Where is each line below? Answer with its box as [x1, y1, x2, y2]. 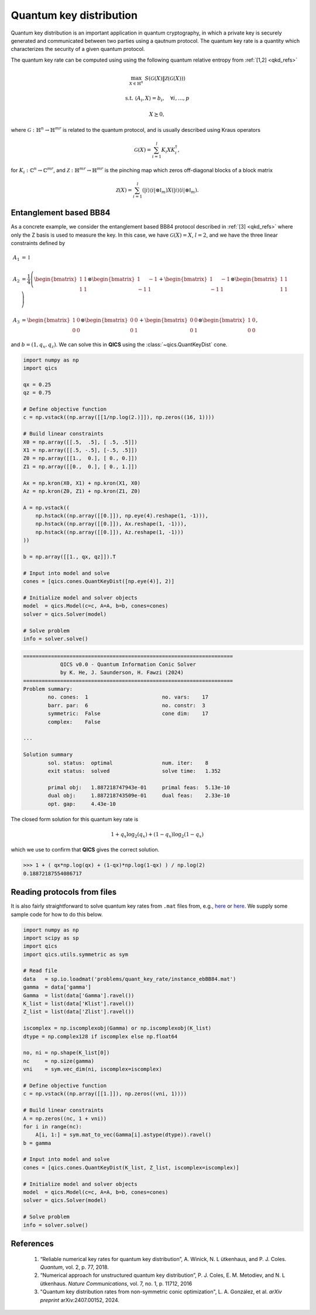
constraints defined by [11, 239, 66, 246]
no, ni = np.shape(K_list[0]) [23, 1050, 110, 1056]
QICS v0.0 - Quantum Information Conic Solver [60, 661, 196, 667]
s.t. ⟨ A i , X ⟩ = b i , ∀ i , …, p [125, 94, 190, 103]
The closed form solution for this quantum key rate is [11, 815, 139, 823]
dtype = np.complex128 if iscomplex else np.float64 [23, 1033, 178, 1040]
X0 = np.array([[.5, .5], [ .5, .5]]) [23, 438, 138, 445]
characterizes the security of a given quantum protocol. [11, 46, 145, 53]
